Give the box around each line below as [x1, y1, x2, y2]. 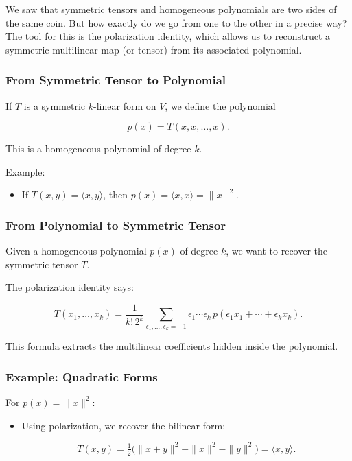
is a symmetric [23, 98, 86, 113]
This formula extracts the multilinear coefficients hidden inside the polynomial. [5, 339, 338, 353]
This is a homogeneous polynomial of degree [5, 141, 191, 156]
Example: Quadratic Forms [5, 368, 158, 385]
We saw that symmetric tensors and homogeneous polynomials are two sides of [5, 2, 337, 16]
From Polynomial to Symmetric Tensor [5, 216, 226, 233]
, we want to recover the [226, 244, 328, 258]
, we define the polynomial [165, 98, 276, 113]
